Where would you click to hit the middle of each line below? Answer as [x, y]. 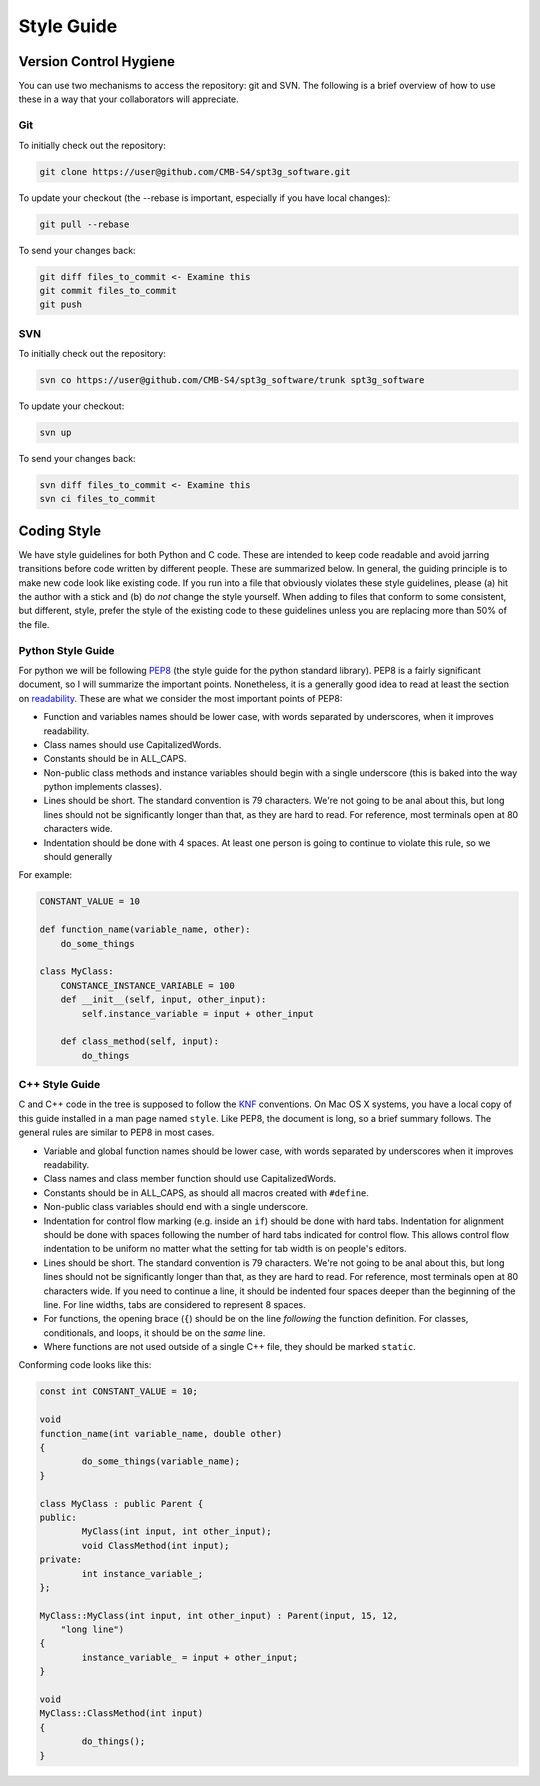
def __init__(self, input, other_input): [163, 999]
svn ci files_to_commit [98, 499]
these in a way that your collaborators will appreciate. [128, 99]
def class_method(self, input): [140, 1041]
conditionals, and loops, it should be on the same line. [154, 1332]
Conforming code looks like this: [85, 1365]
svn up [55, 432]
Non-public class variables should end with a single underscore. [176, 1207]
